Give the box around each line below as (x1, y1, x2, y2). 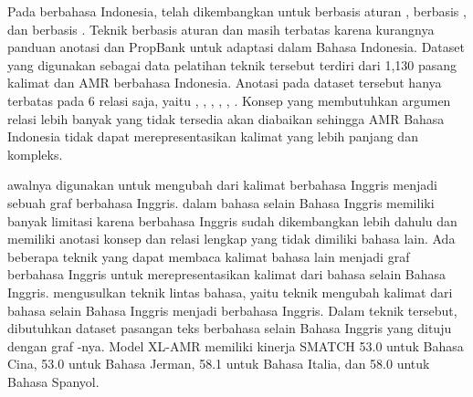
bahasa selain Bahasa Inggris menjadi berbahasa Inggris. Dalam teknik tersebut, (7, 300, 457, 319)
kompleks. (7, 144, 63, 163)
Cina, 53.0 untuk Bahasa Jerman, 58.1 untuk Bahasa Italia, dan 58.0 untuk (7, 354, 430, 373)
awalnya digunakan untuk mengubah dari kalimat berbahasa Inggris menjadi (7, 175, 437, 194)
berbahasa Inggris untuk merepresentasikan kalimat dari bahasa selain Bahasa (7, 265, 447, 284)
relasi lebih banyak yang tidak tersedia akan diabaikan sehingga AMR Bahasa (7, 109, 445, 128)
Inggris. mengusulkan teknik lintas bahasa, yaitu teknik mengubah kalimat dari (7, 282, 453, 301)
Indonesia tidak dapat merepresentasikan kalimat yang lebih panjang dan (7, 127, 418, 146)
